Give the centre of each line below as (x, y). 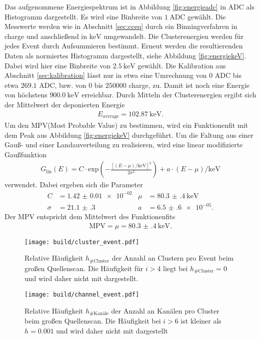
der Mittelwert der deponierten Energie (65, 104)
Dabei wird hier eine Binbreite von (58, 65)
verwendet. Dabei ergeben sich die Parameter (74, 184)
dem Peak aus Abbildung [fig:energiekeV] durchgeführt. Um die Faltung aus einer (129, 135)
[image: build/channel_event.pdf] (82, 294)
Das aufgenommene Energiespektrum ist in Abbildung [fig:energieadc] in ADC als (129, 6)
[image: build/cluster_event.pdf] (82, 242)
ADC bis (228, 75)
